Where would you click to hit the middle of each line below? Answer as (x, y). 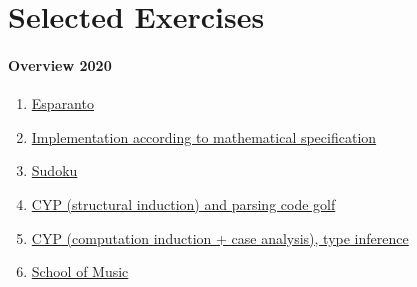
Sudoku (54, 170)
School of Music (80, 271)
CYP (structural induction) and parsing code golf (183, 203)
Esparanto (62, 103)
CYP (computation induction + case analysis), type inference (220, 237)
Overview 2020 (60, 64)
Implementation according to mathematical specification (204, 136)
